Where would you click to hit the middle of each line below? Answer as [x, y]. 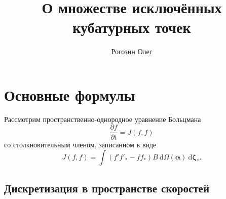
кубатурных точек [132, 27]
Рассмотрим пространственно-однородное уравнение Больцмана [103, 119]
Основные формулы [70, 94]
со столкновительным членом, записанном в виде [80, 144]
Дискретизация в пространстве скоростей [107, 188]
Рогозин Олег [132, 51]
